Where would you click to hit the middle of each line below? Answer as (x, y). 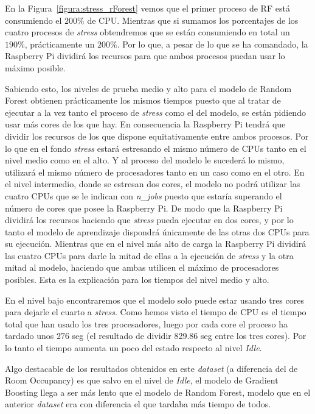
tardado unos (29, 336)
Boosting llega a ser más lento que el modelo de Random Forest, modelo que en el (158, 392)
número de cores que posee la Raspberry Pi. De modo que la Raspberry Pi (144, 208)
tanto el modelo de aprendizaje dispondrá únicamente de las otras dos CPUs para (157, 231)
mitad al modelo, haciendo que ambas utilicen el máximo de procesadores (142, 267)
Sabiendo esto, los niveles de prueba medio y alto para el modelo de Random (148, 88)
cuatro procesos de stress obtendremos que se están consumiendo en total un (147, 32)
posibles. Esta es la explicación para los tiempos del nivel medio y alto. (137, 280)
